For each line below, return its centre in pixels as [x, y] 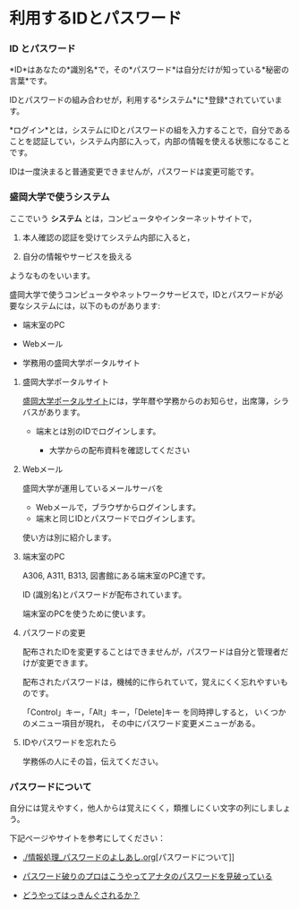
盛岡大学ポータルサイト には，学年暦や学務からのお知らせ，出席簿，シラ [155, 400]
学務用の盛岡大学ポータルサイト [81, 363]
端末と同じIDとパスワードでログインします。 [118, 518]
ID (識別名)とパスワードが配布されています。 [104, 594]
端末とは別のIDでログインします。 [98, 431]
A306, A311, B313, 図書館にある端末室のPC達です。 [116, 575]
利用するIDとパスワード [96, 18]
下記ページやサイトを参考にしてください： [87, 838]
